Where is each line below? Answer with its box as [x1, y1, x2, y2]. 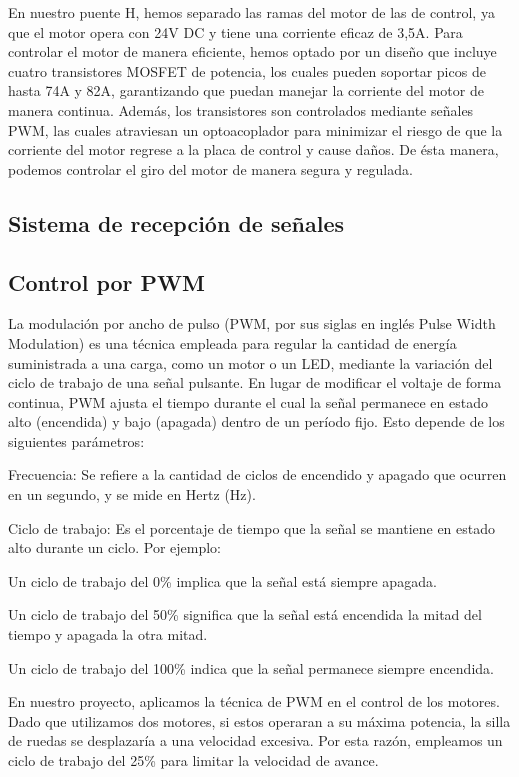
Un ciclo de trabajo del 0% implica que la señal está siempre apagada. [8, 570, 437, 591]
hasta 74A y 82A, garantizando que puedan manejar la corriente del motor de [8, 80, 484, 101]
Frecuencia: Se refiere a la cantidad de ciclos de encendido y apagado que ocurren [8, 464, 507, 485]
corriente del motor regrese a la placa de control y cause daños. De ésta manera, [8, 139, 499, 160]
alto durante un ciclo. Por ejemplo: [8, 537, 222, 558]
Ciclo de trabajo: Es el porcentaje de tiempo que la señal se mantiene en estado [8, 517, 496, 538]
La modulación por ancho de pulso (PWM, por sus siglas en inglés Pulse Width [8, 313, 496, 334]
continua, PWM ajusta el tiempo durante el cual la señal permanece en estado [8, 391, 488, 412]
